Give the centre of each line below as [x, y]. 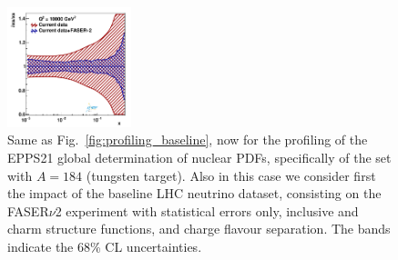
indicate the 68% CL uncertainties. [105, 246]
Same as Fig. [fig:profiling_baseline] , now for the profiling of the [188, 140]
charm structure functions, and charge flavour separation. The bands [199, 229]
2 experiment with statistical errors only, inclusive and [207, 210]
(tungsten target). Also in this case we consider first [231, 175]
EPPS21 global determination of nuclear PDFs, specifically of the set [199, 157]
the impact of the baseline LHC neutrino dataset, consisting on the [194, 193]
